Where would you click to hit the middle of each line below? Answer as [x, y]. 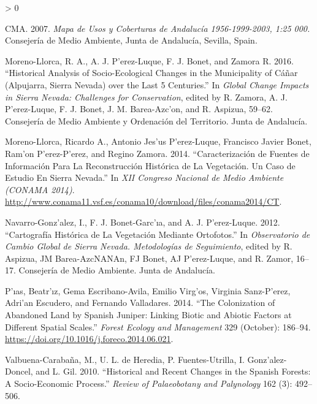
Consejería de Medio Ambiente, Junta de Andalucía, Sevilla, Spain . [131, 40]
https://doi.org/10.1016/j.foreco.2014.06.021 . [89, 339]
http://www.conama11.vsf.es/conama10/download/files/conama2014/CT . [143, 201]
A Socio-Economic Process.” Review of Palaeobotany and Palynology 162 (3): [149, 383]
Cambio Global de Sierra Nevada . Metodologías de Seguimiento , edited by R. [149, 246]
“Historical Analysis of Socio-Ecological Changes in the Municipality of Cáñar [151, 73]
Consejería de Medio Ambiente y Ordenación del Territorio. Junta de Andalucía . [156, 120]
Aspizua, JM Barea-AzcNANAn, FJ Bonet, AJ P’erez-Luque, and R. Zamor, [149, 258]
